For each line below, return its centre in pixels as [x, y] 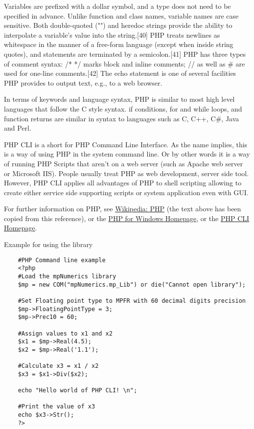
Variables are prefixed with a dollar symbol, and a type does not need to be [117, 6]
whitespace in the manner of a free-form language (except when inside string [119, 44]
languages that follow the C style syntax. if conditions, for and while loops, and [123, 108]
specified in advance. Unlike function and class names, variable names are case [121, 15]
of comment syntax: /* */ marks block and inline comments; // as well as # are [125, 63]
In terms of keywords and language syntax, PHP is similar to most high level [119, 99]
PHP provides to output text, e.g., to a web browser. [83, 82]
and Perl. [18, 128]
